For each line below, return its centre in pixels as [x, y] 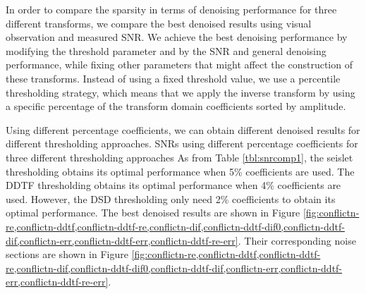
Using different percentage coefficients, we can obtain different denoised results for [183, 129]
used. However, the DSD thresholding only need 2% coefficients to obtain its [171, 198]
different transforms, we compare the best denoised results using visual [159, 23]
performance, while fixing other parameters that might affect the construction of [179, 65]
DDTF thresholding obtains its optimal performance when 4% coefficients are [173, 185]
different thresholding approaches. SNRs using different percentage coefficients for [182, 143]
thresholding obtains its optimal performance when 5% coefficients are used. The [180, 171]
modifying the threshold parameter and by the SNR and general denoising [166, 50]
